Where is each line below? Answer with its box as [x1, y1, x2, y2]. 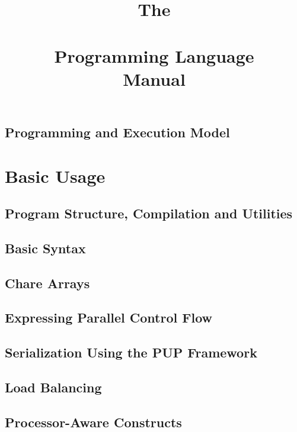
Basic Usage [5, 163, 106, 188]
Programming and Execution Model [5, 122, 230, 141]
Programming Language [54, 43, 254, 67]
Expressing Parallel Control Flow [5, 308, 213, 327]
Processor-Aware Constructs [5, 412, 182, 431]
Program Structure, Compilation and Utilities [5, 204, 293, 223]
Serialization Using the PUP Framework [5, 343, 257, 362]
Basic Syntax [5, 238, 86, 257]
